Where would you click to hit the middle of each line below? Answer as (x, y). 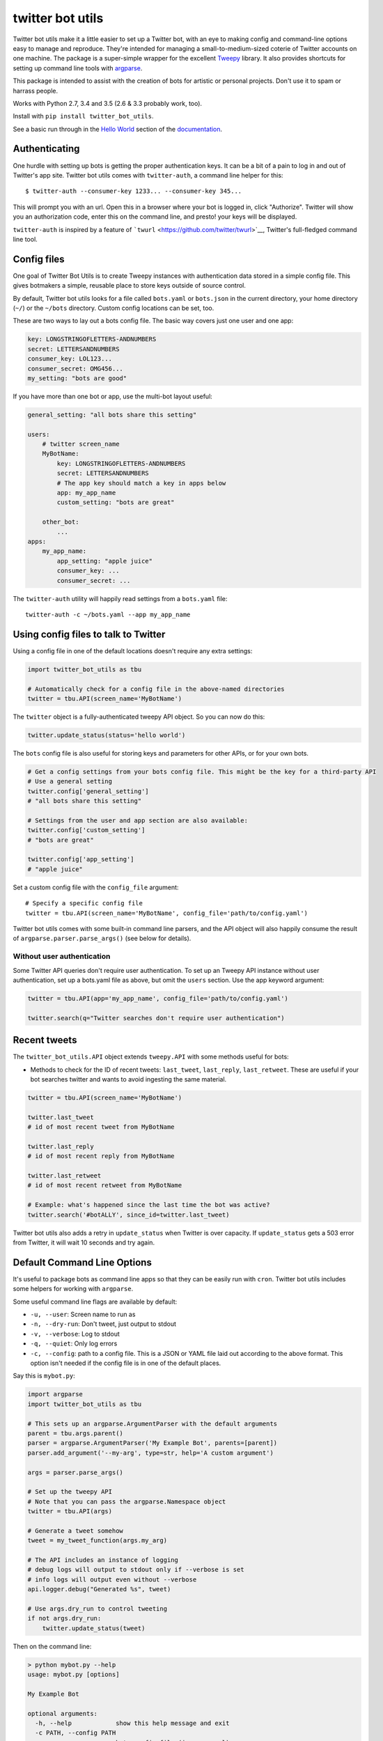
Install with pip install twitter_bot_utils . (83, 116)
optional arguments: (62, 1713)
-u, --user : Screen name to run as (83, 1314)
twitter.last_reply (61, 1146)
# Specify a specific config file (84, 903)
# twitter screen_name (81, 444)
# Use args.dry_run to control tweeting (97, 1609)
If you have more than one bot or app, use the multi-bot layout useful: (112, 396)
